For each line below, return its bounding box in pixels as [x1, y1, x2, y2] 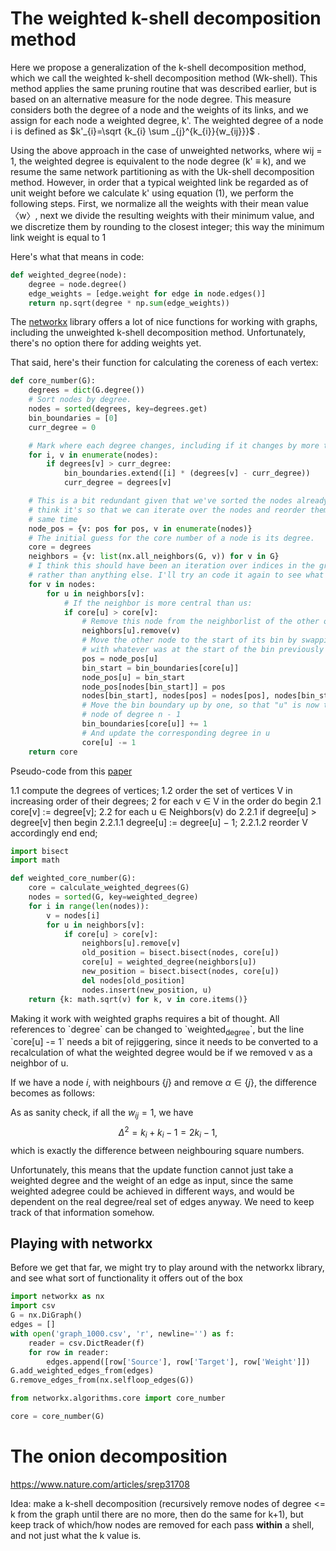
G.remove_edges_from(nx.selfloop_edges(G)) [10, 1375, 195, 1386]
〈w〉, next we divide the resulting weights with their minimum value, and [10, 209, 315, 221]
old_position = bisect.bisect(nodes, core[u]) [81, 948, 280, 958]
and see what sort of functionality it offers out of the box [10, 1272, 243, 1284]
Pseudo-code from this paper [10, 765, 133, 777]
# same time [28, 514, 78, 524]
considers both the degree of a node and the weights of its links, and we [10, 103, 309, 116]
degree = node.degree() [28, 279, 128, 289]
